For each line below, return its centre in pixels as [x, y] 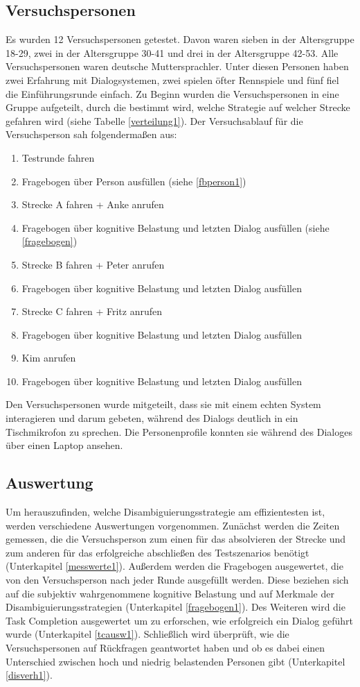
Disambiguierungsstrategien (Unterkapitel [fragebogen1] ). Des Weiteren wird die [175, 607]
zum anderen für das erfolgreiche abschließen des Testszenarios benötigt [157, 552]
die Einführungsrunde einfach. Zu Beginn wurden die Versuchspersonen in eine [172, 93]
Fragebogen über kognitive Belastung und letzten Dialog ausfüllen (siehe [175, 227]
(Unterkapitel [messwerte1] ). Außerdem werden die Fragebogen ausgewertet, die [174, 566]
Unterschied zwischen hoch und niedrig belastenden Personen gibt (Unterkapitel [175, 661]
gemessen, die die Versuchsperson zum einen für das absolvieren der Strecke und [176, 539]
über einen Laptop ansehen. [64, 445]
